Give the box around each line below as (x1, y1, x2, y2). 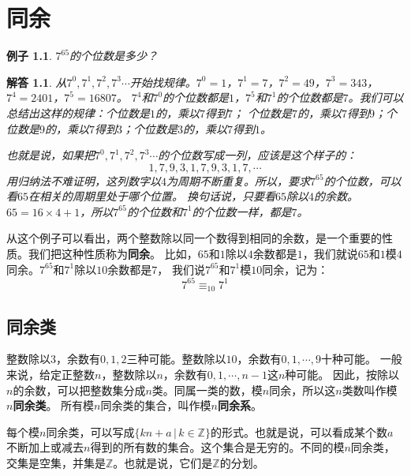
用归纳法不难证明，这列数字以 (6, 172, 161, 189)
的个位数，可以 (323, 172, 402, 189)
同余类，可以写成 (46, 423, 135, 440)
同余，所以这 (269, 381, 336, 398)
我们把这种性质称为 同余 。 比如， (28, 245, 198, 262)
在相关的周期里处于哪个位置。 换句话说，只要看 (28, 188, 276, 204)
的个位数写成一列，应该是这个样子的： (158, 147, 357, 163)
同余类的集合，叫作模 (100, 397, 211, 414)
